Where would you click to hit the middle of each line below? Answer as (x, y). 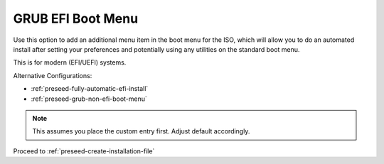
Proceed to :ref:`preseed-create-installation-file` (84, 151)
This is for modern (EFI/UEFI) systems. (70, 62)
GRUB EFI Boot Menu (76, 18)
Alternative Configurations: (53, 75)
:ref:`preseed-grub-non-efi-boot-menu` (89, 99)
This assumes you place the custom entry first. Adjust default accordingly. (141, 131)
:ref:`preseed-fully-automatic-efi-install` (90, 89)
